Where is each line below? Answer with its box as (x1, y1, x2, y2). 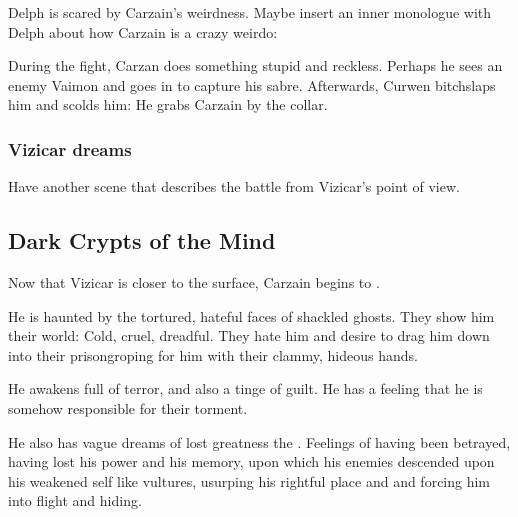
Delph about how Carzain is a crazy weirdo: (8, 21, 278, 42)
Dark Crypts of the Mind (8, 225, 276, 256)
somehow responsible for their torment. (8, 397, 248, 418)
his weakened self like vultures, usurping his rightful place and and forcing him (8, 470, 491, 491)
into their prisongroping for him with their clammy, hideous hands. (8, 344, 418, 365)
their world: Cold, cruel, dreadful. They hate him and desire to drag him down (8, 325, 490, 346)
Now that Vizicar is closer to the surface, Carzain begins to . (8, 271, 380, 292)
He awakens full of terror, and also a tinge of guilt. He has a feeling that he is (8, 378, 483, 399)
